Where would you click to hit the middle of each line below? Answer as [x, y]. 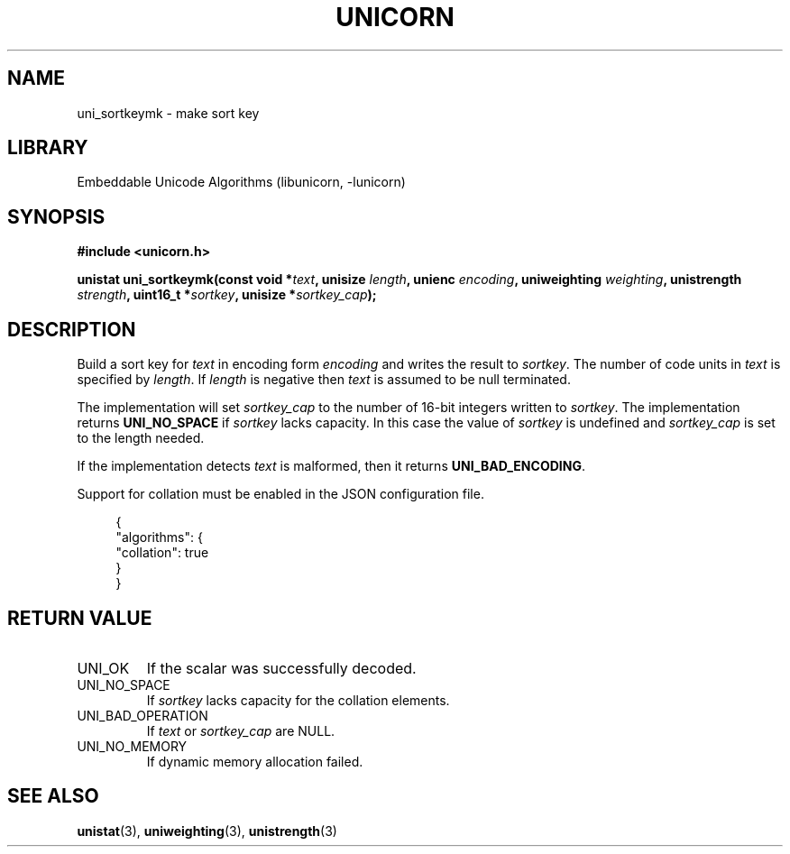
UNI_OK [103, 668]
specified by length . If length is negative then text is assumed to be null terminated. [324, 380]
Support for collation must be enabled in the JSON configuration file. [280, 494]
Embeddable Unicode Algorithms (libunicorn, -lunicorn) [241, 182]
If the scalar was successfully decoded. [281, 668]
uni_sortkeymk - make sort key [168, 113]
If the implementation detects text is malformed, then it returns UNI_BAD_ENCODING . [331, 466]
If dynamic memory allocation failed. [255, 761]
